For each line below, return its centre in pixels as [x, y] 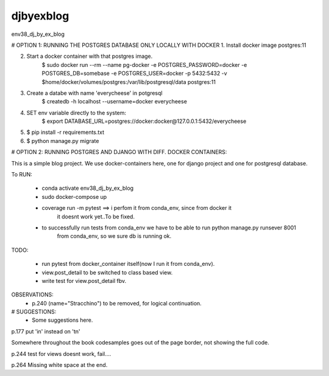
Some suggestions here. [62, 320]
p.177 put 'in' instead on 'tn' [46, 331]
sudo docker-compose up [74, 197]
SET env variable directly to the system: [76, 113]
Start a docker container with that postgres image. [90, 56]
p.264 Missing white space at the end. [59, 365]
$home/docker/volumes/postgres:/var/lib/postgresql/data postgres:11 [129, 82]
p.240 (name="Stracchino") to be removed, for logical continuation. [117, 303]
